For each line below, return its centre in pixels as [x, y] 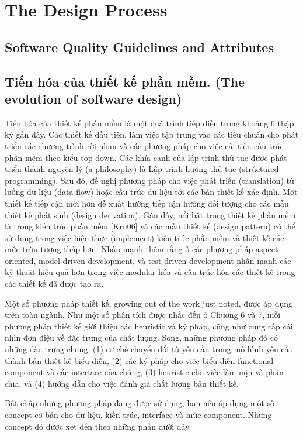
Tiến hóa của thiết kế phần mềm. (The [125, 81]
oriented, [20, 260]
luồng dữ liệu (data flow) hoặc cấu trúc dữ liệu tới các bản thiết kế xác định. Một [151, 192]
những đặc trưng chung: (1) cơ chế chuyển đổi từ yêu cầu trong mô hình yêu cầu [149, 349]
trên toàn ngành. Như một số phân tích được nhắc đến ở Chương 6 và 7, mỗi [143, 315]
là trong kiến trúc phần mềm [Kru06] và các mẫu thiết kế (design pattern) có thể [150, 226]
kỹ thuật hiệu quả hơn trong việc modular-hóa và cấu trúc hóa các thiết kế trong [150, 272]
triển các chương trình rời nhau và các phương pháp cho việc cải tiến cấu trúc [144, 145]
